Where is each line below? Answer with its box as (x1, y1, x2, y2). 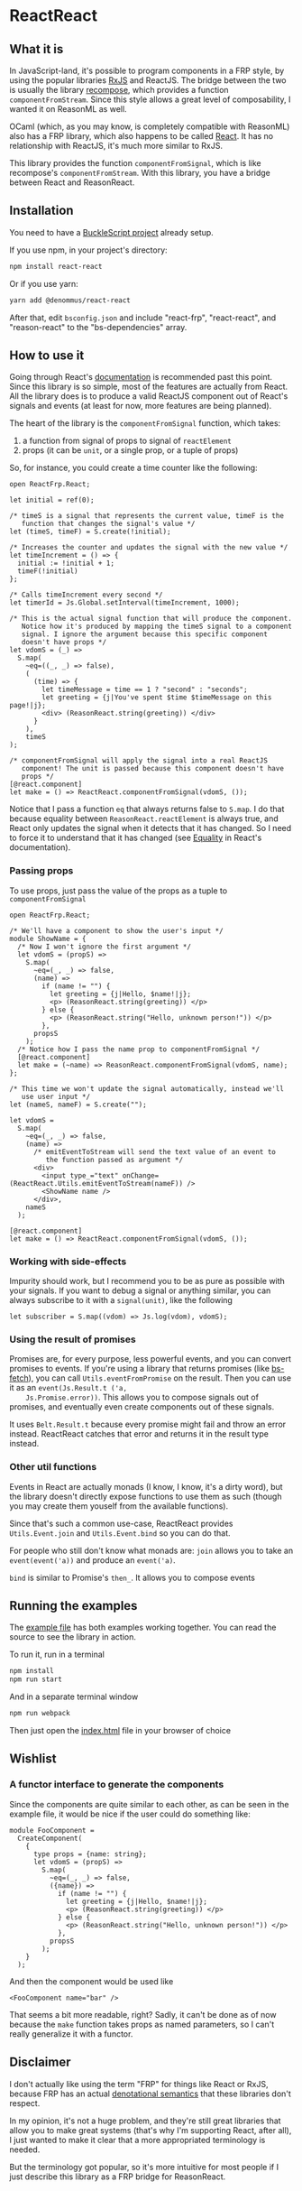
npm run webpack (9, 1709, 70, 1718)
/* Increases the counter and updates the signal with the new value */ (9, 543, 288, 552)
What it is (9, 42, 64, 57)
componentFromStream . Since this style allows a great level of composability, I (9, 94, 291, 105)
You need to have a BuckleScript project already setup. (9, 226, 214, 237)
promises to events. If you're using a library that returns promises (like (9, 1364, 270, 1374)
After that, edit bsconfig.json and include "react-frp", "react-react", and (9, 312, 277, 323)
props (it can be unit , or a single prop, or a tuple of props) (22, 445, 239, 456)
